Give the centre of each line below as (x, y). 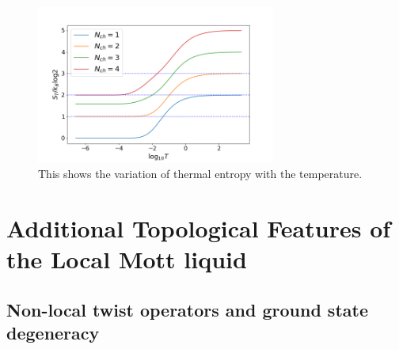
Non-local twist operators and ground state (187, 309)
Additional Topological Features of (199, 228)
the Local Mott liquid (127, 259)
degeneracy (53, 333)
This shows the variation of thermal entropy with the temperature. (200, 174)
